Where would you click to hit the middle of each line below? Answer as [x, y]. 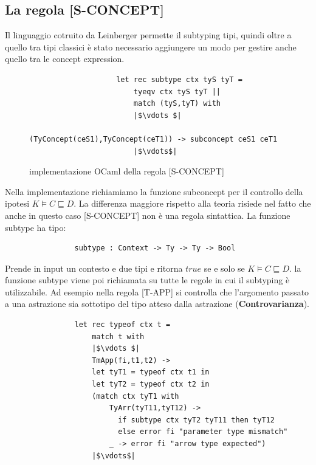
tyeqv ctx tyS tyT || [177, 91]
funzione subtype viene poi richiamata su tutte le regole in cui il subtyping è [147, 280]
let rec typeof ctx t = [122, 325]
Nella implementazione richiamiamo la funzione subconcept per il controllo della [154, 191]
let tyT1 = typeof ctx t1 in [151, 372]
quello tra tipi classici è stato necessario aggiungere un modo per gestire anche [151, 46]
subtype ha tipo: [36, 227]
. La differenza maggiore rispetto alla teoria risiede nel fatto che [192, 203]
